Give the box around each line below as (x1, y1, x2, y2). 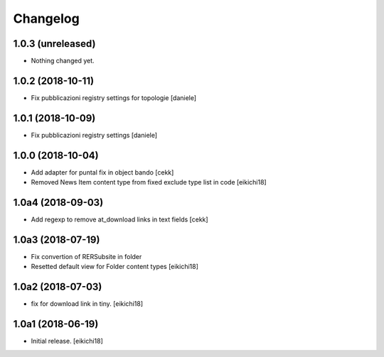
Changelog (13, 11, 80, 26)
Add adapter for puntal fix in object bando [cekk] (31, 167, 174, 177)
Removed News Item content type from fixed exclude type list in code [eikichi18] (31, 178, 267, 187)
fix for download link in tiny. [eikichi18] (31, 300, 144, 308)
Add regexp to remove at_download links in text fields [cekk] (31, 215, 209, 224)
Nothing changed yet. (31, 57, 95, 65)
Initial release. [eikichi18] (31, 337, 103, 346)
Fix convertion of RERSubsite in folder (31, 252, 142, 260)
